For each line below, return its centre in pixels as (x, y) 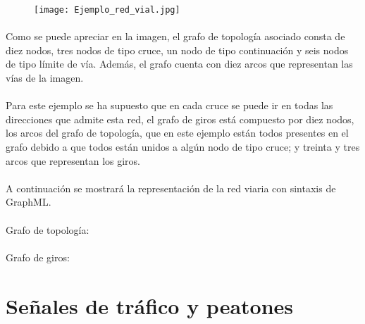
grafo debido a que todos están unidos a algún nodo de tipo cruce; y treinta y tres (183, 147)
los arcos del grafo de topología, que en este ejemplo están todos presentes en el (177, 133)
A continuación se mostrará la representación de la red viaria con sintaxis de (171, 188)
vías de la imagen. (45, 78)
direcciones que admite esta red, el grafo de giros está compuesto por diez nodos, (180, 119)
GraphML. (29, 202)
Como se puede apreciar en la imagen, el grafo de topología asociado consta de (175, 36)
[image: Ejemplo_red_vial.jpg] (107, 10)
